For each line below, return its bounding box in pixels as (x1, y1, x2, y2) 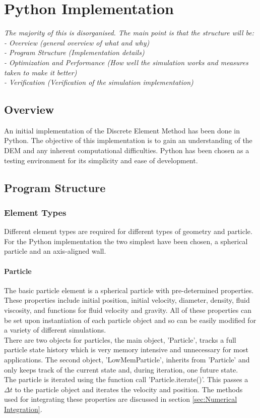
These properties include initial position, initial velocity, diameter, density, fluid (4, 295, 250, 305)
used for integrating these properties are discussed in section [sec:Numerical (4, 394, 237, 404)
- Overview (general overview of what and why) (4, 37, 150, 48)
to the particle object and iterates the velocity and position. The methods (15, 384, 243, 394)
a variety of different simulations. (4, 324, 106, 335)
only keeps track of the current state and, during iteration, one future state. (4, 364, 238, 375)
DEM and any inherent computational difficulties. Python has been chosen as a (4, 145, 249, 156)
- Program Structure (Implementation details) (4, 47, 145, 58)
